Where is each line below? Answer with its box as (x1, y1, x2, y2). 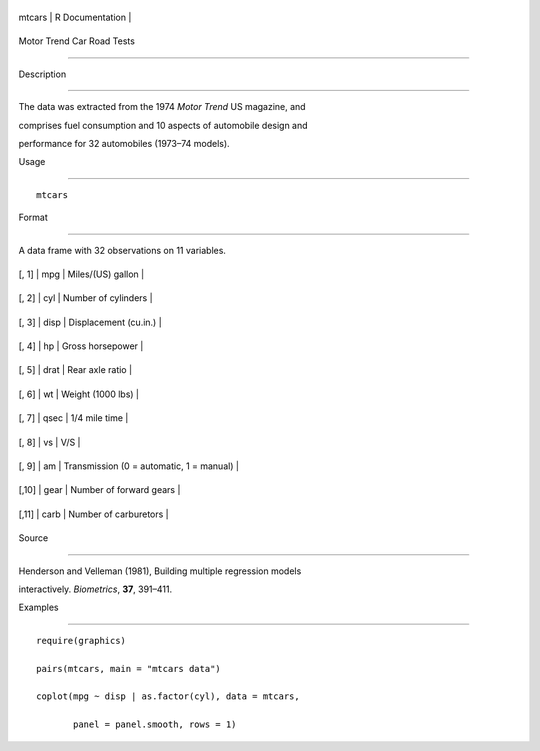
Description (18, 68, 67, 80)
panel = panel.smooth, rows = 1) (73, 719, 237, 730)
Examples (18, 601, 59, 614)
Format (18, 211, 49, 224)
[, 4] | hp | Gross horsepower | (18, 340, 144, 352)
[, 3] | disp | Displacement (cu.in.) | (18, 316, 162, 328)
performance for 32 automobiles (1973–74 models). (18, 137, 230, 149)
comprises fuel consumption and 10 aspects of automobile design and (18, 119, 309, 131)
